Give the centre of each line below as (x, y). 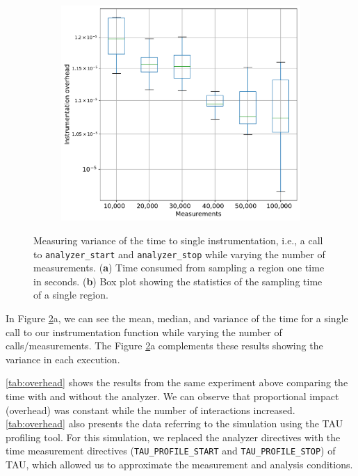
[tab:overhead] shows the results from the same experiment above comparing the (177, 382)
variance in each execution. (63, 359)
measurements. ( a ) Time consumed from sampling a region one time (179, 268)
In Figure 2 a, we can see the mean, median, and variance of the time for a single (177, 318)
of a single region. (71, 295)
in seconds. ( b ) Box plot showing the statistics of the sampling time (178, 281)
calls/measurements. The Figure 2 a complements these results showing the (164, 346)
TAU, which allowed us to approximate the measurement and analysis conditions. (179, 465)
